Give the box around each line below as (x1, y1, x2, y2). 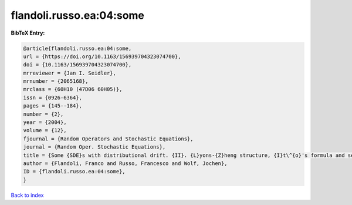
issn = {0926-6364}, (23, 94, 82, 101)
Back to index (11, 191, 44, 199)
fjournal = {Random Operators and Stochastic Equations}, (23, 135, 194, 142)
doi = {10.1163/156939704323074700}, (23, 62, 132, 68)
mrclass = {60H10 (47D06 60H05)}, (23, 86, 123, 93)
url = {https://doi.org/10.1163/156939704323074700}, (23, 53, 181, 60)
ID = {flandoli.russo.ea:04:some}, (23, 168, 126, 175)
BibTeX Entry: (11, 29, 45, 36)
